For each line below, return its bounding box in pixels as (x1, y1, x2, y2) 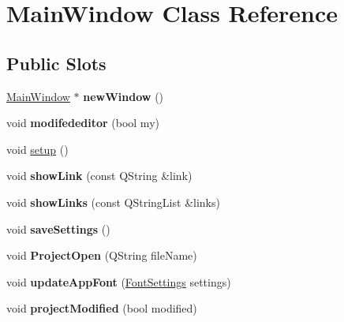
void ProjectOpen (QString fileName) (6, 247, 197, 264)
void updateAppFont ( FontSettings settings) (6, 273, 231, 290)
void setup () (6, 140, 69, 157)
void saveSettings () (6, 220, 110, 237)
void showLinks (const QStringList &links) (6, 193, 220, 210)
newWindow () (83, 88, 164, 104)
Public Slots (6, 51, 107, 75)
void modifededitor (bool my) (6, 114, 159, 131)
